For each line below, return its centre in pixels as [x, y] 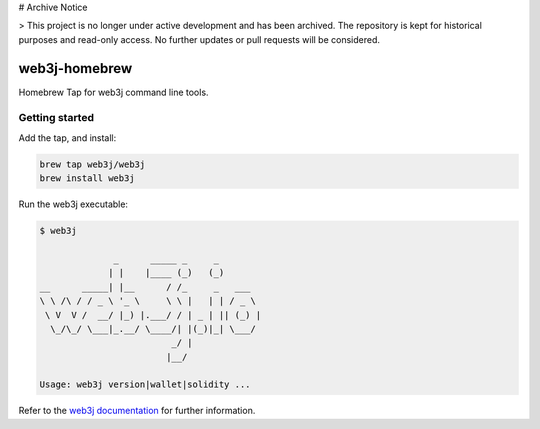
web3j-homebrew [75, 68]
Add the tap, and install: [67, 137]
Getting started [56, 118]
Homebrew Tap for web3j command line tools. [113, 92]
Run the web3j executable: [73, 204]
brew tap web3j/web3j [92, 164]
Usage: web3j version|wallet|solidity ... [145, 384]
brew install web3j [87, 178]
